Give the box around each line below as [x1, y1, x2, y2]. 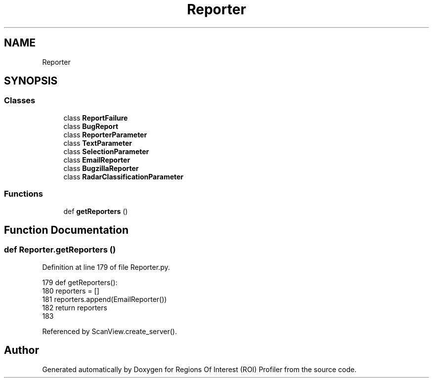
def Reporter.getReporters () [4, 245, 116, 255]
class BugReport [63, 122, 119, 130]
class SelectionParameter [63, 147, 149, 156]
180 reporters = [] [42, 286, 99, 295]
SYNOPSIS [4, 75, 58, 87]
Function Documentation [4, 223, 129, 236]
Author [4, 344, 39, 357]
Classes [4, 95, 36, 106]
